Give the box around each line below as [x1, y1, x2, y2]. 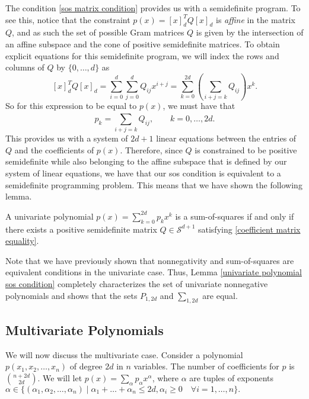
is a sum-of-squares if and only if [175, 210, 294, 222]
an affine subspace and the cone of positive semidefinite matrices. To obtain [5, 37, 280, 50]
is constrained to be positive [195, 143, 297, 156]
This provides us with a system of [5, 132, 128, 144]
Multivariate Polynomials [5, 320, 164, 339]
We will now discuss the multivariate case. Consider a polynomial [5, 348, 243, 361]
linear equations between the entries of [156, 132, 297, 144]
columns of [5, 61, 44, 73]
